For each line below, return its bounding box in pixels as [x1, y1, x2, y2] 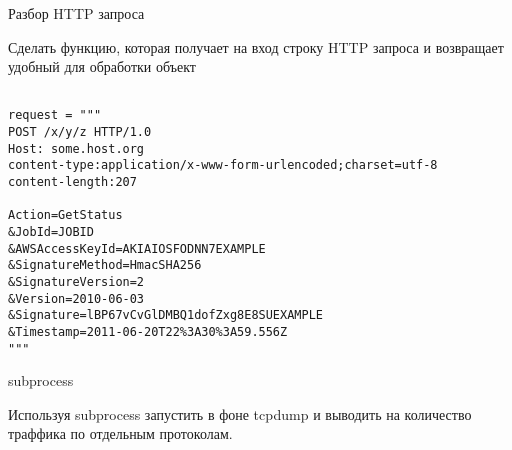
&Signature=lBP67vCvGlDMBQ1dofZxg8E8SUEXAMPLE [8, 308, 323, 323]
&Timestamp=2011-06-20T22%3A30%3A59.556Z [8, 324, 288, 339]
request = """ [8, 108, 102, 123]
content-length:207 [8, 175, 137, 190]
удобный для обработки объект [8, 56, 196, 77]
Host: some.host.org [8, 141, 145, 156]
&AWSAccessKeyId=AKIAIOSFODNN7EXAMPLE [8, 241, 266, 256]
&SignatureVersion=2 [8, 275, 145, 289]
